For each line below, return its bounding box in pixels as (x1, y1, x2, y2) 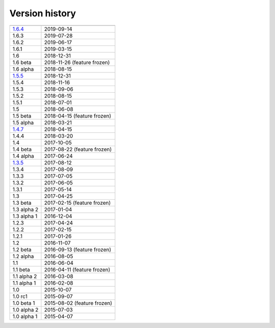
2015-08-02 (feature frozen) (44, 299, 113, 307)
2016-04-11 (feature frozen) (44, 266, 111, 273)
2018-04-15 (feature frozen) (44, 112, 112, 119)
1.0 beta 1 (12, 299, 35, 307)
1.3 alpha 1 (12, 212, 38, 220)
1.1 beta (12, 266, 30, 273)
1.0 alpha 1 (12, 313, 38, 320)
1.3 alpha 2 (12, 206, 39, 213)
